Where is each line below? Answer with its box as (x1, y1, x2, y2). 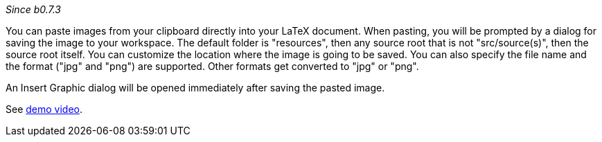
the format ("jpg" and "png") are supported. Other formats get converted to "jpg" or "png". (6, 60, 419, 72)
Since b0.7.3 (6, 3, 62, 15)
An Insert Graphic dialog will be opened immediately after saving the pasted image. (6, 82, 385, 94)
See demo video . (6, 103, 83, 115)
